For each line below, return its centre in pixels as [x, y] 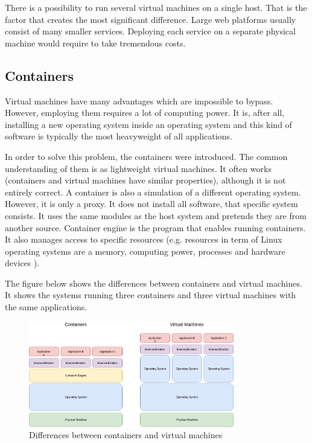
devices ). [22, 263]
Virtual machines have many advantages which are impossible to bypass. [139, 100]
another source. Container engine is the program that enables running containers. [155, 227]
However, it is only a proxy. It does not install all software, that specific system [151, 204]
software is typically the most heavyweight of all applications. [119, 136]
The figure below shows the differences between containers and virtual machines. [154, 283]
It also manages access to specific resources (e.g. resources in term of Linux [144, 239]
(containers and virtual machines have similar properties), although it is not [145, 180]
